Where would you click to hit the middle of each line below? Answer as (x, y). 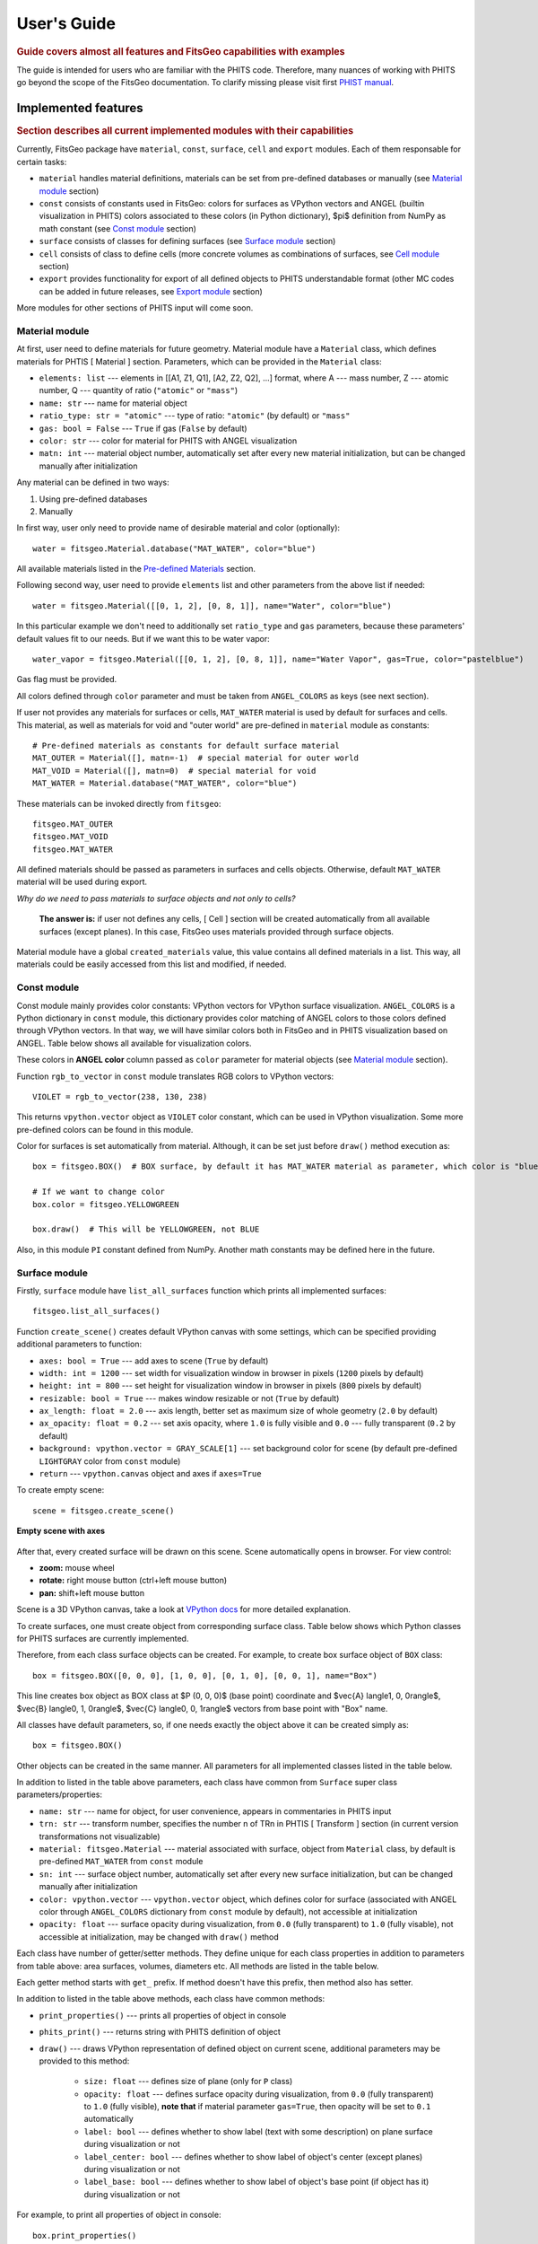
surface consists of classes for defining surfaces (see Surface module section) (187, 241)
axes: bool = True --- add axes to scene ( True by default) (154, 1361)
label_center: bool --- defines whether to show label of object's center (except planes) (253, 2156)
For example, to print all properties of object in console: (119, 2215)
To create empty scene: (61, 1490)
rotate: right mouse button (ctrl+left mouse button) (133, 1581)
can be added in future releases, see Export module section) (151, 291)
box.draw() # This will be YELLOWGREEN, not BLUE (146, 1229)
